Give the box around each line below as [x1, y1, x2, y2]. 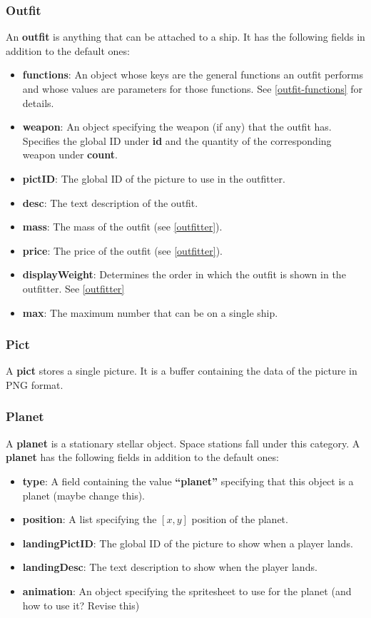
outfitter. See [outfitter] [22, 280, 125, 295]
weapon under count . [22, 147, 118, 162]
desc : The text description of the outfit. [22, 195, 198, 210]
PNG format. [6, 377, 63, 392]
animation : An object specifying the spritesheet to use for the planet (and [22, 583, 352, 598]
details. [22, 95, 54, 110]
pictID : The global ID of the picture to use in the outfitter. [22, 171, 285, 186]
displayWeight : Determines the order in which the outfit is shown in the [22, 267, 346, 282]
